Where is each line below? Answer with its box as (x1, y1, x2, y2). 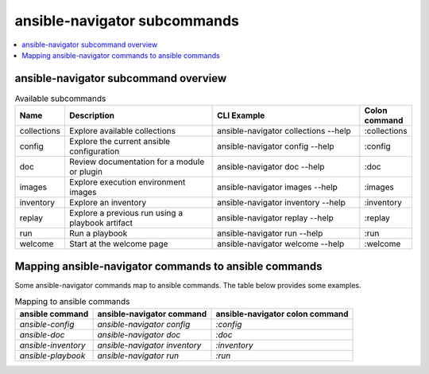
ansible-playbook (19, 350, 86, 361)
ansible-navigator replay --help (217, 212, 334, 224)
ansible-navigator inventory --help (217, 197, 346, 208)
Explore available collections (68, 126, 176, 137)
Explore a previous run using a (68, 208, 183, 219)
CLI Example (217, 110, 265, 121)
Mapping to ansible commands (14, 296, 130, 307)
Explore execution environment (68, 177, 186, 188)
